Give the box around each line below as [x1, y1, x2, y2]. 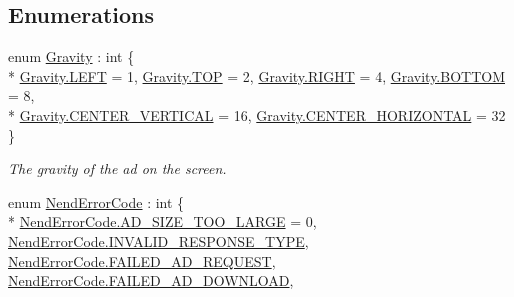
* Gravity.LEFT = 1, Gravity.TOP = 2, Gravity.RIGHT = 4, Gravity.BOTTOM [8, 65, 506, 86]
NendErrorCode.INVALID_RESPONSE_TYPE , [8, 230, 309, 251]
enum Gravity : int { [8, 46, 135, 67]
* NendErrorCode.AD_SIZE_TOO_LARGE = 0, [8, 211, 317, 232]
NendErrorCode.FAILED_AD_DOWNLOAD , [8, 270, 294, 291]
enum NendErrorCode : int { [8, 191, 185, 212]
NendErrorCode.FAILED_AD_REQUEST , [8, 250, 276, 271]
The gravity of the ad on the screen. [8, 158, 227, 179]
